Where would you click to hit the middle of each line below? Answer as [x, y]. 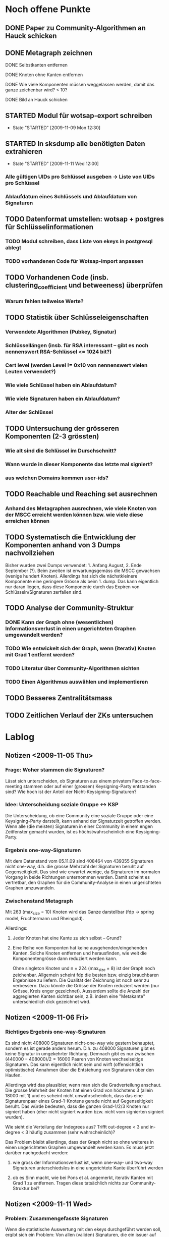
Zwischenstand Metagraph [39, 901]
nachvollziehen [30, 553]
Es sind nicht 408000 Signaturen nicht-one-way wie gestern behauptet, [80, 1043]
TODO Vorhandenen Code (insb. [57, 278]
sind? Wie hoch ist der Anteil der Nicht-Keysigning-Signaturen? [71, 792]
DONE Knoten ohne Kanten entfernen [44, 75]
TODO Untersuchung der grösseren [62, 428]
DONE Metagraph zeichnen [49, 53]
